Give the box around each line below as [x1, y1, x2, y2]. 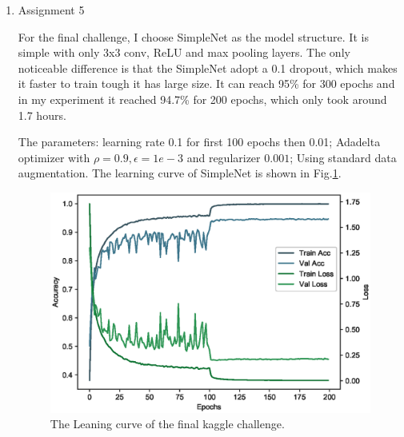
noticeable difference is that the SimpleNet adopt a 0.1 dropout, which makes [18, 59, 398, 76]
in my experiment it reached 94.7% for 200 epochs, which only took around [18, 90, 387, 107]
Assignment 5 [18, 2, 85, 18]
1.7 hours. [18, 106, 66, 123]
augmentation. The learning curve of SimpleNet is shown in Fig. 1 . [18, 165, 342, 181]
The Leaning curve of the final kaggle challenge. [50, 415, 285, 432]
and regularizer [186, 149, 261, 165]
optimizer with [18, 149, 90, 165]
